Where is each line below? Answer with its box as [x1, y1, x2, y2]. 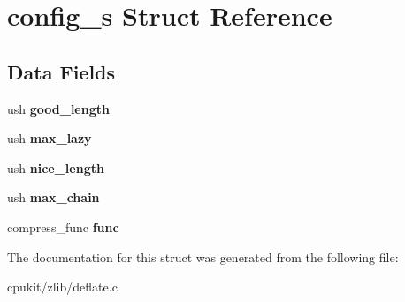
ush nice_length [7, 158, 104, 177]
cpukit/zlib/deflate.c [7, 277, 118, 296]
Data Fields [7, 57, 116, 85]
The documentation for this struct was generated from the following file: [7, 247, 399, 266]
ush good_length [7, 99, 110, 117]
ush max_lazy [7, 129, 92, 147]
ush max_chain [7, 188, 100, 207]
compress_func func [7, 217, 119, 236]
